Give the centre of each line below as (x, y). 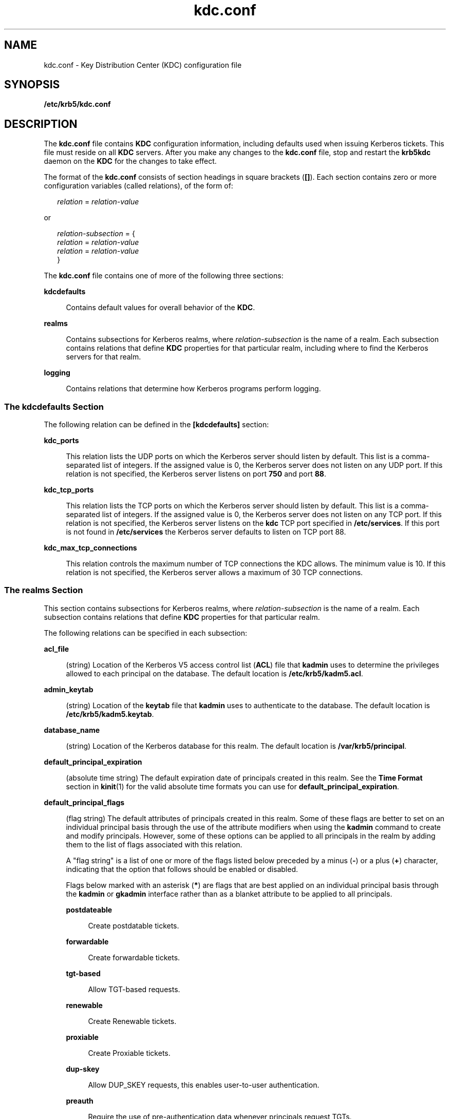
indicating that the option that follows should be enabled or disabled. (182, 869)
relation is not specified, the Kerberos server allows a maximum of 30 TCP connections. (214, 573)
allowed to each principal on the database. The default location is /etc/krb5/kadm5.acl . (214, 673)
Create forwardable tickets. (134, 957)
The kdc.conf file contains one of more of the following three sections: (164, 276)
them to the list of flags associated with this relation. (154, 844)
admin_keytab (69, 689)
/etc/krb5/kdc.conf (77, 104)
